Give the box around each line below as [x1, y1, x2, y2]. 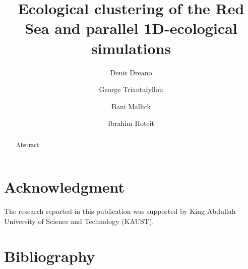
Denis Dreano [110, 67, 152, 77]
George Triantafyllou [99, 84, 163, 95]
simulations [91, 37, 171, 58]
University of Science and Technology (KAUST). [4, 215, 154, 226]
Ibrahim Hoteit [108, 118, 154, 128]
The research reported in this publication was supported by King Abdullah [4, 206, 236, 216]
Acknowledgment [4, 176, 125, 197]
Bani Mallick [111, 101, 151, 111]
